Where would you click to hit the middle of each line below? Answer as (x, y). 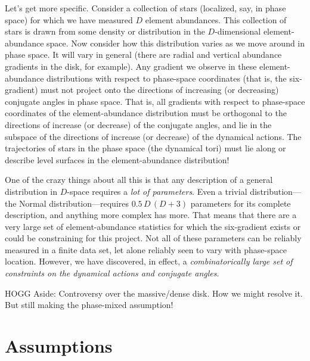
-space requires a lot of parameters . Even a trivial (157, 191)
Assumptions (59, 346)
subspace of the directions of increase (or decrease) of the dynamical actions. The (153, 136)
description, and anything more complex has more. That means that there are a (151, 215)
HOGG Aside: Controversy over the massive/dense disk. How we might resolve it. (154, 293)
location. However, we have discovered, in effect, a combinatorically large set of (149, 261)
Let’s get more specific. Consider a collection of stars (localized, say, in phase (145, 8)
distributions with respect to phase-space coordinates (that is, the (167, 78)
